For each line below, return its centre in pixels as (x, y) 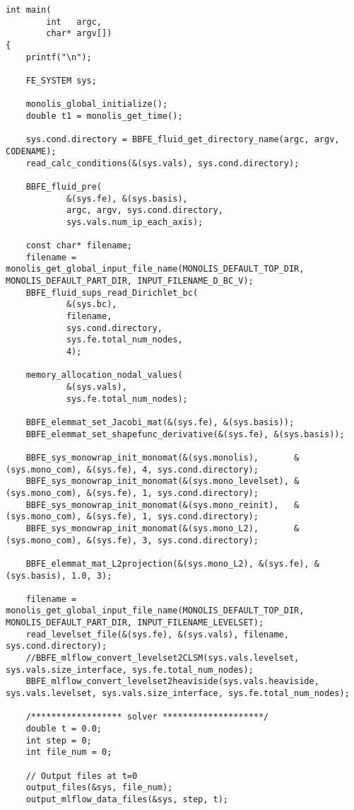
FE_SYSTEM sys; (61, 80)
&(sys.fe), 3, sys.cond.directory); (172, 540)
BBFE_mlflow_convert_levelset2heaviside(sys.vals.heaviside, (172, 682)
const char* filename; (79, 246)
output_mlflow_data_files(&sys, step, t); (127, 799)
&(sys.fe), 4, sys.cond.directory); (172, 469)
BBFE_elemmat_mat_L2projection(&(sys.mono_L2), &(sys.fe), (167, 563)
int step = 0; (59, 740)
